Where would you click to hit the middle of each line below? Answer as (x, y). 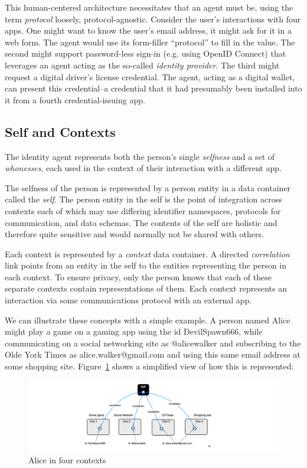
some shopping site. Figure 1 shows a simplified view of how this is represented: (149, 366)
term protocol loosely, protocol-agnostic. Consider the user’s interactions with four (153, 19)
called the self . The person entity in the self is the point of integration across (143, 199)
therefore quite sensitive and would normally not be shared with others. (134, 234)
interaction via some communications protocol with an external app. (128, 300)
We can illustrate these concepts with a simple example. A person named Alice (148, 320)
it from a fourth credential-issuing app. (75, 99)
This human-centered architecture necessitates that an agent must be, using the (149, 7)
